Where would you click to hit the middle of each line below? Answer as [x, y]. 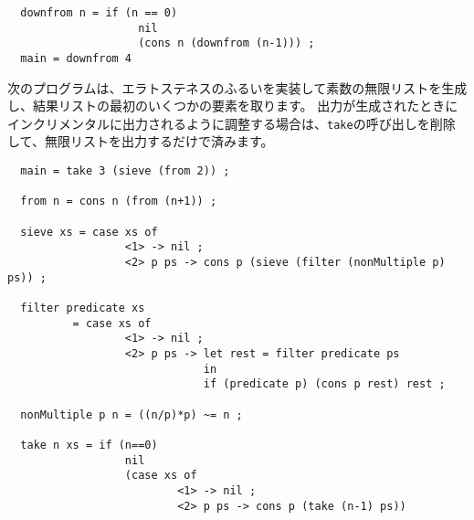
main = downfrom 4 [76, 58]
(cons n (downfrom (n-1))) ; [226, 43]
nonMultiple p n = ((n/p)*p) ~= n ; [132, 414]
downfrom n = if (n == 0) [99, 13]
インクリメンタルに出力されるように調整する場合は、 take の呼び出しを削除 [232, 123]
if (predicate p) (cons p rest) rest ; [324, 384]
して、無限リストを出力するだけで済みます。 [141, 141]
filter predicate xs [83, 308]
